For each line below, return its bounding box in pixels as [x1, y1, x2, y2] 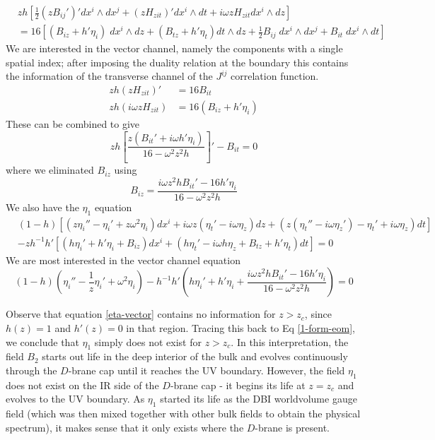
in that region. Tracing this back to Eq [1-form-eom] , [126, 320, 355, 335]
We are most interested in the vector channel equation [6, 252, 240, 267]
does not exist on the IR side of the [6, 377, 159, 392]
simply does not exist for [94, 334, 202, 349]
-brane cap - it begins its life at [170, 377, 306, 392]
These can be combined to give [6, 116, 140, 131]
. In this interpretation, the [231, 334, 349, 349]
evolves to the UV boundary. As [6, 391, 145, 406]
